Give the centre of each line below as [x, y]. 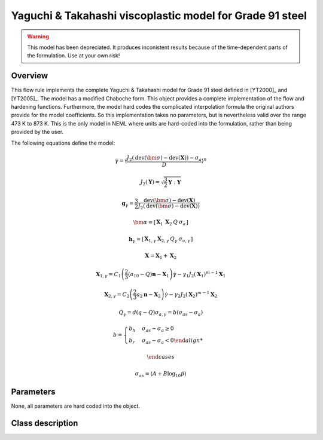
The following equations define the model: [63, 143]
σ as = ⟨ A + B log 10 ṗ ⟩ [161, 374]
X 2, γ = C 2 [117, 295]
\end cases [161, 357]
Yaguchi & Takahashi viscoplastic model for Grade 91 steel [159, 16]
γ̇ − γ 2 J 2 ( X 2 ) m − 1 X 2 [191, 294]
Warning [38, 36]
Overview [30, 76]
